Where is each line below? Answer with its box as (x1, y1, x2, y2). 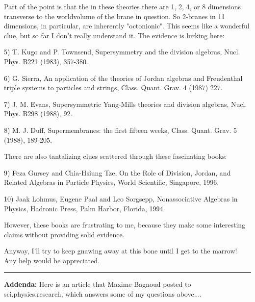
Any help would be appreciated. (4, 255, 100, 265)
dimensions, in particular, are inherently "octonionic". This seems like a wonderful (4, 21, 250, 31)
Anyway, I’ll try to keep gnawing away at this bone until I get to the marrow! (4, 246, 237, 256)
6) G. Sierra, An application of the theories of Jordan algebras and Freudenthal (4, 73, 243, 83)
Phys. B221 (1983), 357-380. (4, 56, 88, 66)
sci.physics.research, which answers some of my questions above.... (4, 289, 202, 299)
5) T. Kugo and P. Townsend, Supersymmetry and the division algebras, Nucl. (4, 47, 240, 57)
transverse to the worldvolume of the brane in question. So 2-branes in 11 (4, 11, 225, 21)
